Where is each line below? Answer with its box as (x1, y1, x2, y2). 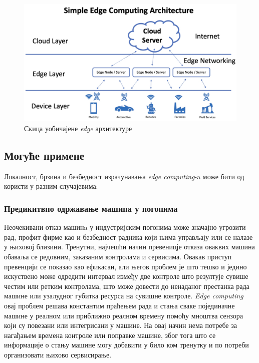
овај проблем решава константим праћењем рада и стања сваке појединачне (4, 300, 235, 310)
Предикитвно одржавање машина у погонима (4, 202, 178, 214)
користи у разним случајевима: (4, 181, 98, 191)
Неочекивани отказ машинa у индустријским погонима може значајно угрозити (4, 222, 246, 232)
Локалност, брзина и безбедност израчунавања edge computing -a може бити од (4, 171, 244, 181)
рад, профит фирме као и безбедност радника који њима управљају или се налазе (4, 231, 253, 242)
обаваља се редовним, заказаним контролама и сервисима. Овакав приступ (4, 251, 232, 261)
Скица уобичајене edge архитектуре (24, 123, 132, 133)
